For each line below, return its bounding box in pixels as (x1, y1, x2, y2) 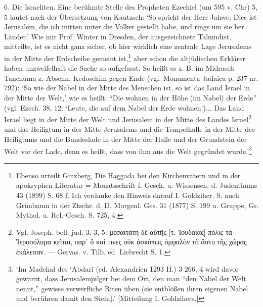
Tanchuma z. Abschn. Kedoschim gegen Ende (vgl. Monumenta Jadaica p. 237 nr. (4, 72, 258, 83)
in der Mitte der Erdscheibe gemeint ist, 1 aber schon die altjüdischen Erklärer (4, 51, 246, 63)
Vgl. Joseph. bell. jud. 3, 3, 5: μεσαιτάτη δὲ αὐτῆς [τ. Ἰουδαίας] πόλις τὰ (16, 226, 232, 237)
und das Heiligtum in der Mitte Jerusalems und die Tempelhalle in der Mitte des (4, 124, 255, 134)
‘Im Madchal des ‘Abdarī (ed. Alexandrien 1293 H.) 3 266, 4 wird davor (16, 263, 239, 274)
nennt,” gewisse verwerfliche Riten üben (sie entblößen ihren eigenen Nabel (16, 283, 248, 293)
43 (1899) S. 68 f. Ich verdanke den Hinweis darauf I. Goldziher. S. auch (16, 190, 239, 200)
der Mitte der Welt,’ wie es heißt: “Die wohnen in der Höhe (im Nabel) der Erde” (4, 92, 257, 103)
